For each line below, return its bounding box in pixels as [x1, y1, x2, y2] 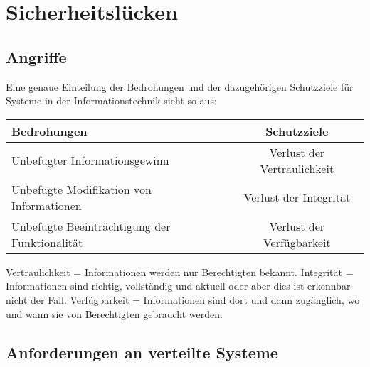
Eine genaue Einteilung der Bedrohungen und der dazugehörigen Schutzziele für [6, 79, 354, 94]
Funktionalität [11, 234, 83, 251]
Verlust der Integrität [243, 189, 351, 206]
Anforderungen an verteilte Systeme [6, 341, 278, 363]
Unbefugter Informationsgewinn [11, 152, 169, 169]
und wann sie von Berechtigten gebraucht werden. [6, 306, 223, 321]
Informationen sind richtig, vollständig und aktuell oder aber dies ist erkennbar [6, 278, 351, 293]
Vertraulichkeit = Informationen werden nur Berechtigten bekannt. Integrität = [6, 264, 354, 279]
